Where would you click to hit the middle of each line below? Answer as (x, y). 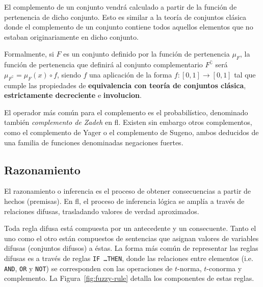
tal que (245, 74)
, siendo (69, 74)
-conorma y (224, 268)
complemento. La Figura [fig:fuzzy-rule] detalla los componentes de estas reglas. (129, 278)
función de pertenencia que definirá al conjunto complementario (103, 64)
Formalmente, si (29, 54)
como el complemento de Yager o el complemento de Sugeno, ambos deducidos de (131, 132)
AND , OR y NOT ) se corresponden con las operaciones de (88, 268)
